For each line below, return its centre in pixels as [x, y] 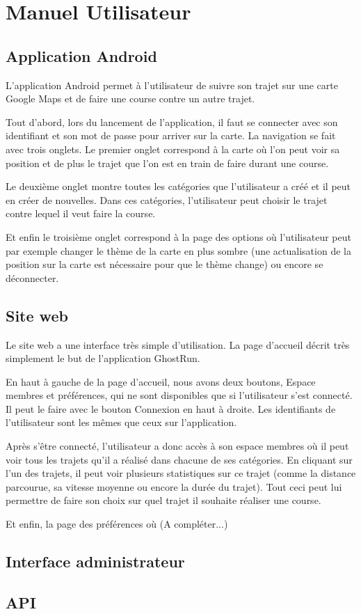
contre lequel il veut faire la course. [81, 213]
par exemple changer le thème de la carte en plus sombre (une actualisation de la [178, 250]
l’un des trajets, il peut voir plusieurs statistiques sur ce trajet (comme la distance [181, 473]
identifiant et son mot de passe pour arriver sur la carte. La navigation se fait [171, 135]
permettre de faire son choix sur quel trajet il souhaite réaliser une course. [163, 500]
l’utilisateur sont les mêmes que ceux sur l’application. [121, 422]
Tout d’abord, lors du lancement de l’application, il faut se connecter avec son [172, 121]
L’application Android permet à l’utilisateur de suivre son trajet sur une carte [172, 85]
